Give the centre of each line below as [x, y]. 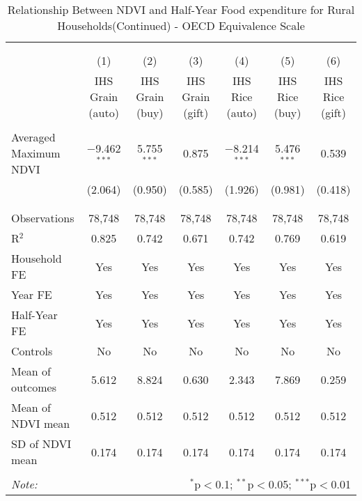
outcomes [34, 387]
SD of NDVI [41, 444]
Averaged [33, 137]
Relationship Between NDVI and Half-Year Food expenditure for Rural [181, 9]
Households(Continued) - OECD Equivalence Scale [181, 25]
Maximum [36, 153]
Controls [32, 351]
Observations [43, 218]
